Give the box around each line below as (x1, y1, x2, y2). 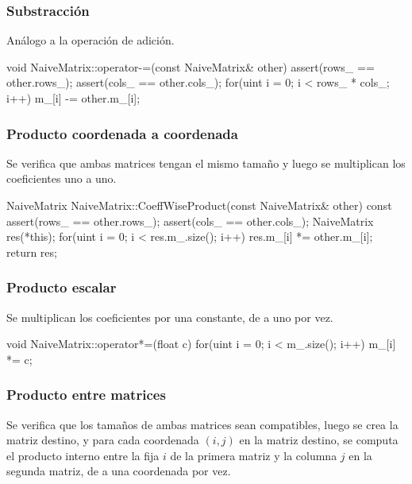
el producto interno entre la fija (6, 447, 160, 463)
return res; (6, 243, 57, 260)
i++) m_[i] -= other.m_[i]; (6, 90, 141, 106)
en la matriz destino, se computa (239, 432, 399, 448)
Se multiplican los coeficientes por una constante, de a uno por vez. (6, 308, 333, 325)
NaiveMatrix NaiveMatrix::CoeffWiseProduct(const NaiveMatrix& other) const (6, 197, 392, 213)
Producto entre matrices (6, 385, 166, 405)
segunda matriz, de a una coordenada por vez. (6, 463, 231, 479)
